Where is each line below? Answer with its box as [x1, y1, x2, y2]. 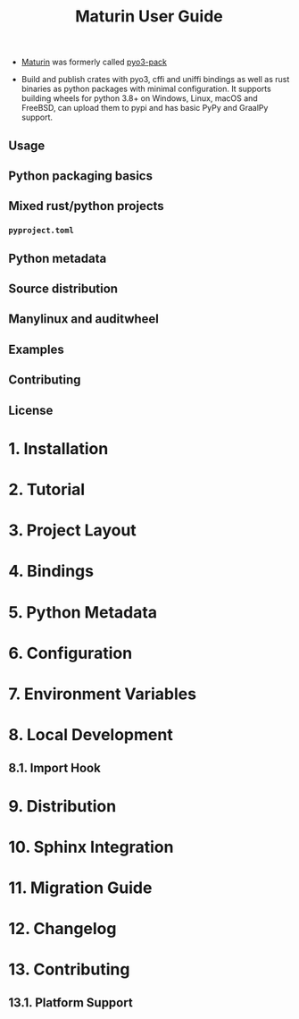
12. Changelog [8, 919, 117, 939]
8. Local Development [8, 725, 173, 745]
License [8, 402, 54, 417]
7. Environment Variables [8, 684, 197, 703]
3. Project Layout [8, 520, 137, 541]
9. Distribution [8, 796, 117, 816]
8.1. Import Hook [8, 760, 102, 775]
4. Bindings [8, 561, 95, 582]
